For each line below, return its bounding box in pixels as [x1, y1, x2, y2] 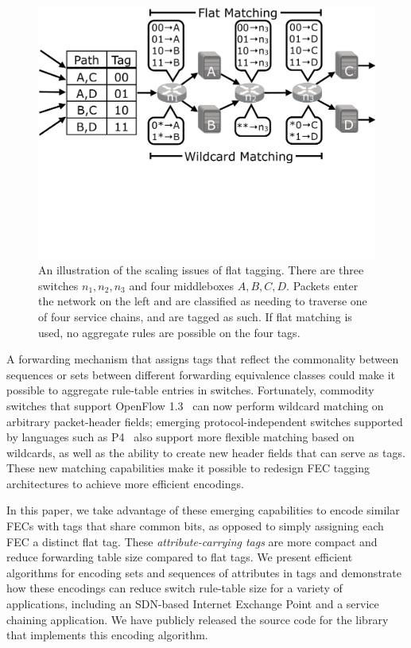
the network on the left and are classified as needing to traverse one [38, 293, 367, 309]
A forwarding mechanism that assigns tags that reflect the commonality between [6, 351, 399, 367]
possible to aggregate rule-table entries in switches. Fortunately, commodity [6, 382, 374, 398]
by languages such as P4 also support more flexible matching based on [6, 429, 355, 445]
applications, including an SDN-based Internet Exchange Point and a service [6, 596, 379, 612]
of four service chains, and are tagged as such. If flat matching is [38, 308, 352, 324]
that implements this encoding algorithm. [6, 627, 208, 643]
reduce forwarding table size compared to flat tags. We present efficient [6, 549, 353, 565]
